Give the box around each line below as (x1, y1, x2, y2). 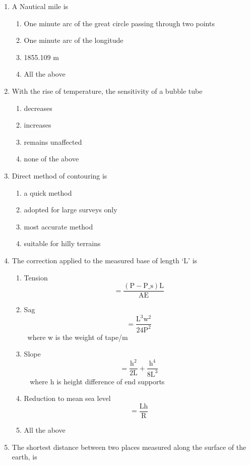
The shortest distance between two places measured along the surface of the (12, 441, 246, 452)
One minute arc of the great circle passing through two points (24, 18, 215, 28)
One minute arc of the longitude (24, 35, 123, 45)
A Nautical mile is (12, 1, 69, 11)
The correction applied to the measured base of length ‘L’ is (12, 255, 198, 265)
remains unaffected (24, 136, 82, 147)
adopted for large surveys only (24, 204, 117, 215)
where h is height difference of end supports (30, 376, 165, 386)
